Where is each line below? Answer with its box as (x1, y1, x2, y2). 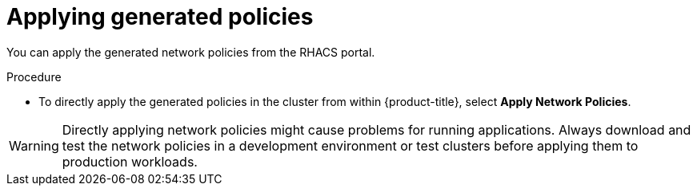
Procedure (6, 69, 62, 84)
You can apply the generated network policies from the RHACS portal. (6, 45, 375, 59)
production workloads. (62, 153, 198, 170)
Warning (9, 137, 59, 154)
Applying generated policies (6, 3, 314, 30)
